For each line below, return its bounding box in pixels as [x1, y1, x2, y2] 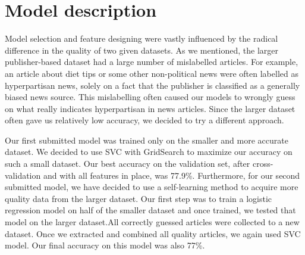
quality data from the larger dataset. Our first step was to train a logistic [5, 192, 272, 204]
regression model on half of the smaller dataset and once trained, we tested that [5, 204, 296, 216]
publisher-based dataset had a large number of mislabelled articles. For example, [5, 55, 298, 68]
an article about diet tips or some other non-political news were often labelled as [5, 67, 298, 79]
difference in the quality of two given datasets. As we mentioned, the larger [5, 43, 278, 56]
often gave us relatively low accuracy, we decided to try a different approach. [5, 114, 284, 126]
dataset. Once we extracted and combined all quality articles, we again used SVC [5, 227, 301, 240]
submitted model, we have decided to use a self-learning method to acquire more [5, 181, 298, 193]
